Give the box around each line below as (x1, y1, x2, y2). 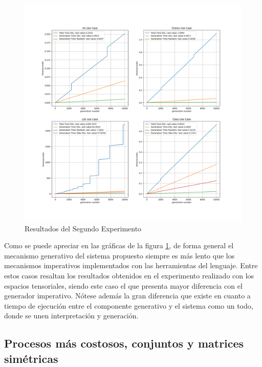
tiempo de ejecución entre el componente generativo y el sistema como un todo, (4, 300, 253, 311)
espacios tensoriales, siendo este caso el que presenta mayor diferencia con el (4, 280, 243, 291)
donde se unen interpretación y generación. (4, 310, 139, 321)
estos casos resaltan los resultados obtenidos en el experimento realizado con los (4, 270, 254, 280)
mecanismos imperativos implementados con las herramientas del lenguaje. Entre (4, 260, 258, 271)
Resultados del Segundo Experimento (25, 223, 142, 233)
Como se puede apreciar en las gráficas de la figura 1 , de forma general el (4, 240, 234, 251)
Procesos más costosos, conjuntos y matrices (4, 335, 244, 351)
